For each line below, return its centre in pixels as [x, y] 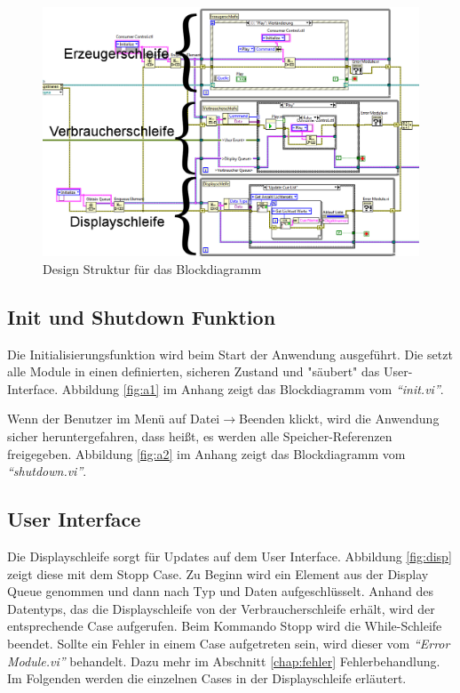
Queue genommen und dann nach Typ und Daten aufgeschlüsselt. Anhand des [221, 591]
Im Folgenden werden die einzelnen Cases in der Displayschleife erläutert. [207, 678]
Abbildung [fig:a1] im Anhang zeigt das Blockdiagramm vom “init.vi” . [253, 388]
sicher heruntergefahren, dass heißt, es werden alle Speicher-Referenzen [200, 436]
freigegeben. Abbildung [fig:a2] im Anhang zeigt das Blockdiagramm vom [206, 453]
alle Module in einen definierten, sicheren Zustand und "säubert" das [194, 371]
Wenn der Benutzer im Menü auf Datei [114, 419]
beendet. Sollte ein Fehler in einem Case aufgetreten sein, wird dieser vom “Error [229, 644]
